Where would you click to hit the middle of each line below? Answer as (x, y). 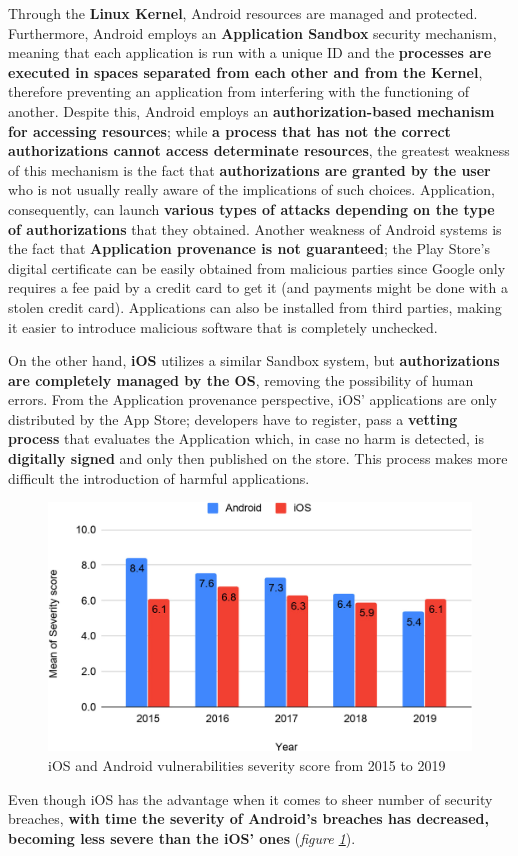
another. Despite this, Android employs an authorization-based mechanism (251, 110)
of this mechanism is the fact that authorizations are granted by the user (249, 169)
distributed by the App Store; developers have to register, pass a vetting (233, 418)
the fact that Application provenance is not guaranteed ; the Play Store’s (249, 248)
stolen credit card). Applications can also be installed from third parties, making (255, 306)
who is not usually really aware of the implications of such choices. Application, (251, 189)
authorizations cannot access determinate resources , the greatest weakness (259, 150)
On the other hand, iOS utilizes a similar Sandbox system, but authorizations (254, 360)
